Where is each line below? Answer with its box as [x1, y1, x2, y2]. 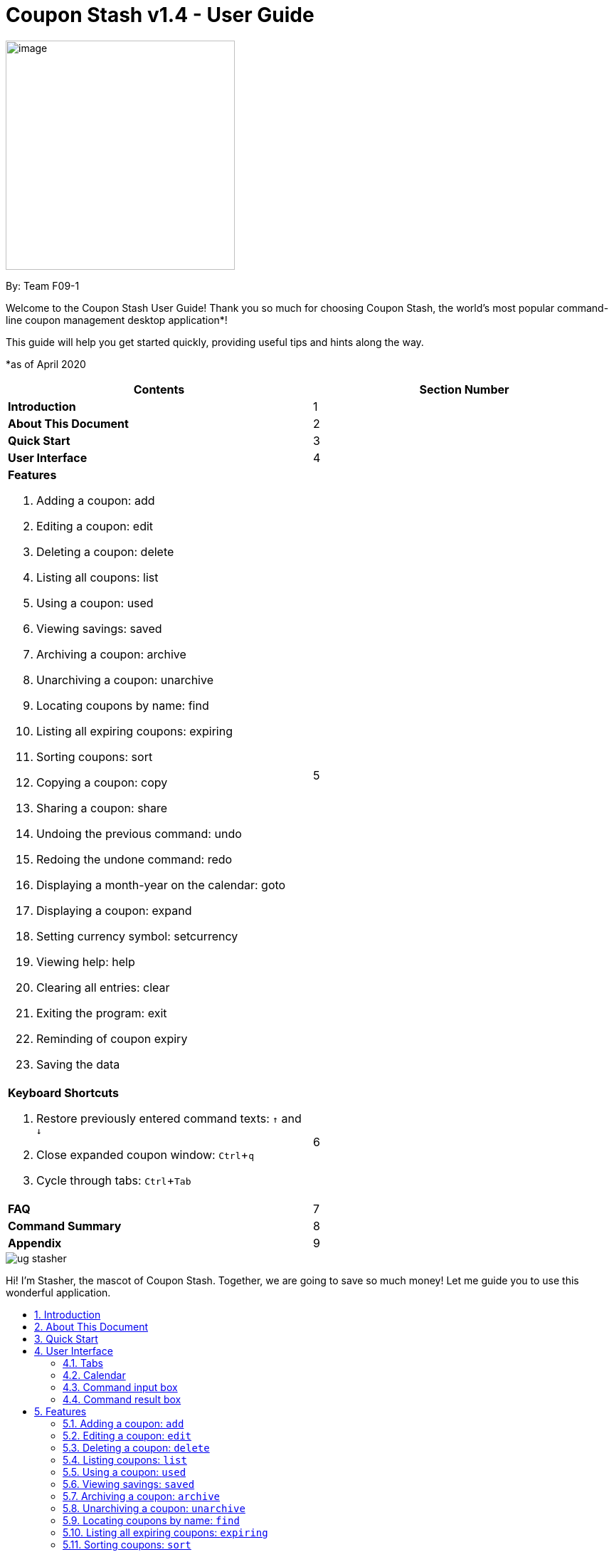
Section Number [419, 382, 509, 397]
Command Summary [8, 1218, 122, 1233]
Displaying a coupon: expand [36, 903, 192, 918]
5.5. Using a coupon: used [63, 1465, 186, 1478]
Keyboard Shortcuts [8, 1085, 119, 1100]
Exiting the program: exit [36, 1005, 167, 1020]
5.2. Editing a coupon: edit [63, 1429, 192, 1442]
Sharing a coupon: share [36, 800, 168, 815]
